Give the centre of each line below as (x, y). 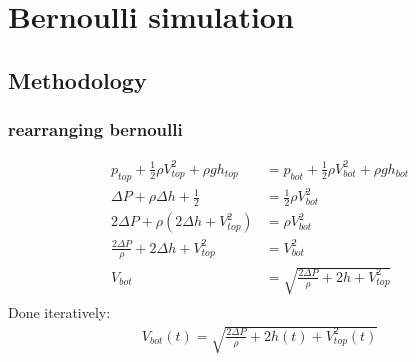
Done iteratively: (59, 312)
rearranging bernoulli (95, 129)
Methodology (77, 79)
